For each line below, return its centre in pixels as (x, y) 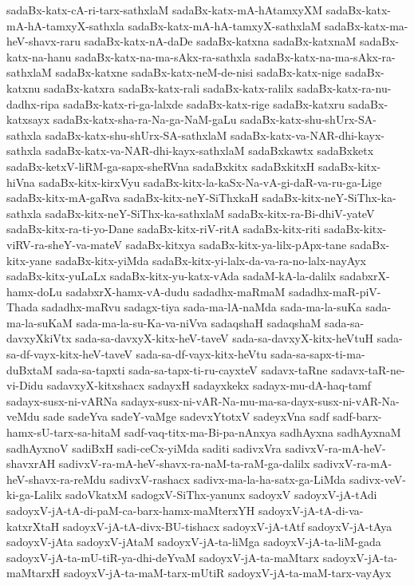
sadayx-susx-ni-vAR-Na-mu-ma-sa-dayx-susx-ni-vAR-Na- (260, 400)
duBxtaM (30, 369)
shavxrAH (31, 463)
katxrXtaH (33, 526)
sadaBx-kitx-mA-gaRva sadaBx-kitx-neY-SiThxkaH (133, 198)
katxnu (24, 87)
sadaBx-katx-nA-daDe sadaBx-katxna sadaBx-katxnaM (220, 41)
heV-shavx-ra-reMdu (56, 479)
